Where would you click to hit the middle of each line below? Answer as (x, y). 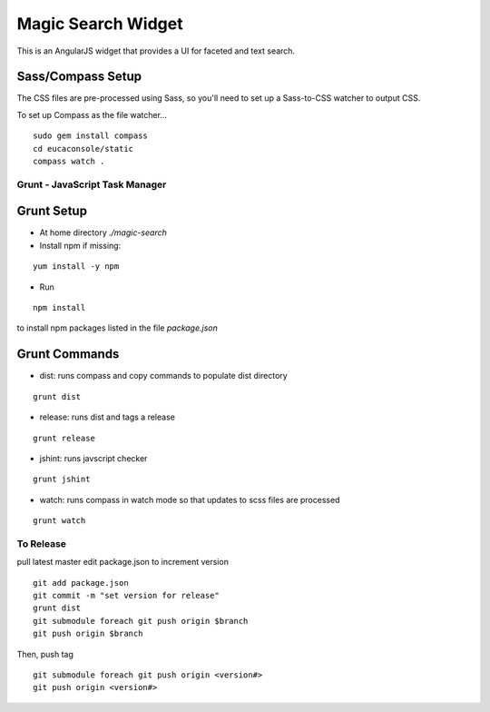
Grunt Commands (68, 354)
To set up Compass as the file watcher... (92, 114)
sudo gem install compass (91, 136)
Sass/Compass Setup (79, 77)
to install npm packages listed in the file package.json (117, 328)
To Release (42, 543)
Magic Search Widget (100, 24)
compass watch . (69, 162)
